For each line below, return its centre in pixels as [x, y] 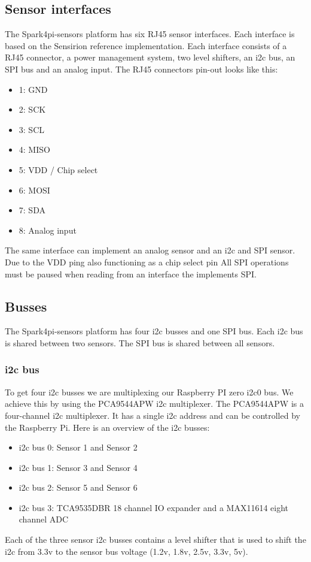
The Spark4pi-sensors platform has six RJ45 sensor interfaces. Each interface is [150, 34]
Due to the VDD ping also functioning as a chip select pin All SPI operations [147, 262]
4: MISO [34, 149]
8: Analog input [48, 230]
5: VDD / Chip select [58, 169]
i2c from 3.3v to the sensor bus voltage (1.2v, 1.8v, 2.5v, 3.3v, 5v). [126, 551]
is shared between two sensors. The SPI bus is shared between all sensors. [140, 342]
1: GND [33, 89]
